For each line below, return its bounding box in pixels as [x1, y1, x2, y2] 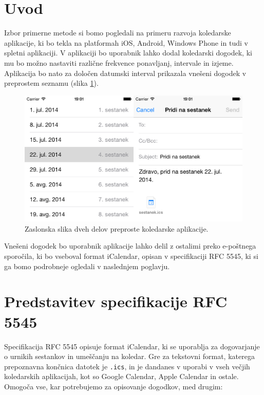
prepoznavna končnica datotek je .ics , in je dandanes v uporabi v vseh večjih [4, 361, 250, 371]
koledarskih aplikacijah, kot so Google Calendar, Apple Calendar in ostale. [4, 371, 239, 382]
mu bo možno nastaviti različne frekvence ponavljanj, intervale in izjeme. [4, 57, 234, 68]
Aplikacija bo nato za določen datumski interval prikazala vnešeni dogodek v [4, 67, 247, 78]
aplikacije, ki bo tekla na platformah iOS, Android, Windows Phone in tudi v [4, 37, 248, 48]
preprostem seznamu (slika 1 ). [4, 78, 99, 88]
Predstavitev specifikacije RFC [4, 291, 228, 312]
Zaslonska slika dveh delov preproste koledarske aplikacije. [25, 223, 209, 234]
